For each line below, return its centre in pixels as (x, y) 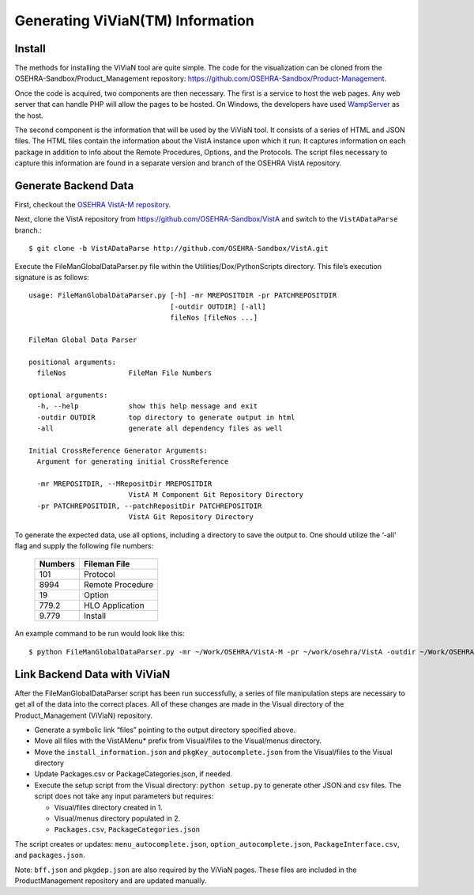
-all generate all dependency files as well (160, 429)
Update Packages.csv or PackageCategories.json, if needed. (134, 774)
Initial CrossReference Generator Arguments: (118, 450)
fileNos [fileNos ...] (214, 318)
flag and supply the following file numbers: (84, 546)
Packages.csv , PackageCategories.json (127, 829)
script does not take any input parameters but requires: (124, 796)
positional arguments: (73, 362)
